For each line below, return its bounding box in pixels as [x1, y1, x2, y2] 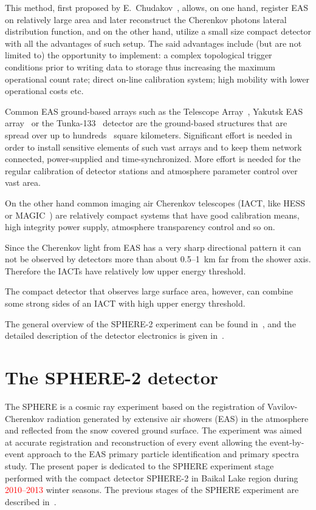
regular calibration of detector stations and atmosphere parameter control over [5, 164, 298, 177]
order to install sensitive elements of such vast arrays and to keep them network [5, 140, 302, 153]
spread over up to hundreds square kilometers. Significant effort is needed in [5, 128, 292, 141]
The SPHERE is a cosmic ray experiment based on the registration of [5, 399, 265, 412]
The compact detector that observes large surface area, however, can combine [5, 285, 294, 297]
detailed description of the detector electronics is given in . [5, 329, 224, 342]
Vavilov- [267, 399, 298, 412]
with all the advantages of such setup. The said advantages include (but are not [5, 36, 302, 49]
